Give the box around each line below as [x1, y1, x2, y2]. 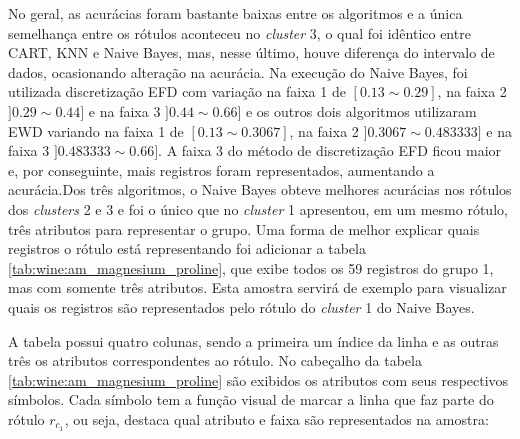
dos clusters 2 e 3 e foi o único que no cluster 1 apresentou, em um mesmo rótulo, [8, 198, 508, 219]
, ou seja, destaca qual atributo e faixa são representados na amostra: [64, 408, 489, 429]
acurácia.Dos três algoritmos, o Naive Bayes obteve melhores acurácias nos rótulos [8, 179, 512, 200]
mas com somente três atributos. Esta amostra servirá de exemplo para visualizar [8, 277, 507, 298]
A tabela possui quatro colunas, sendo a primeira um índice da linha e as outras [8, 330, 499, 351]
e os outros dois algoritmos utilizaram [245, 100, 477, 121]
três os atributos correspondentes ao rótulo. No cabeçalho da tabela [8, 350, 422, 371]
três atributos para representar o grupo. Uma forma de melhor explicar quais [8, 218, 480, 239]
